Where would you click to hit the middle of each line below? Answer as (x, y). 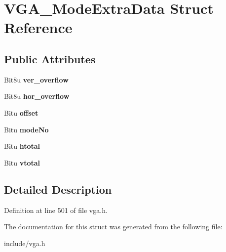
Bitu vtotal (22, 162)
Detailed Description (58, 189)
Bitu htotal (22, 146)
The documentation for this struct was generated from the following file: (113, 227)
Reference (38, 27)
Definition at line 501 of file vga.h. (56, 210)
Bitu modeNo (26, 129)
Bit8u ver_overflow (36, 79)
